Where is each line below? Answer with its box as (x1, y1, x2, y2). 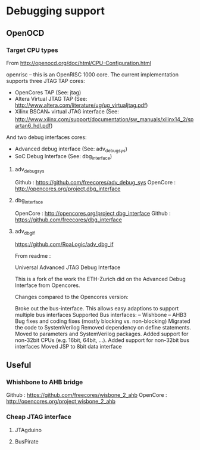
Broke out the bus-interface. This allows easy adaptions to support (14, 304, 179, 312)
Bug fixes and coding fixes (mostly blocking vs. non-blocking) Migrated (14, 318, 190, 325)
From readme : (14, 252, 51, 259)
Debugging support (6, 4, 105, 18)
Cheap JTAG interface (6, 413, 71, 421)
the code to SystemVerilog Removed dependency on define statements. (14, 323, 192, 331)
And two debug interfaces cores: (6, 133, 87, 141)
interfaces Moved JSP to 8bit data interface (14, 343, 122, 350)
